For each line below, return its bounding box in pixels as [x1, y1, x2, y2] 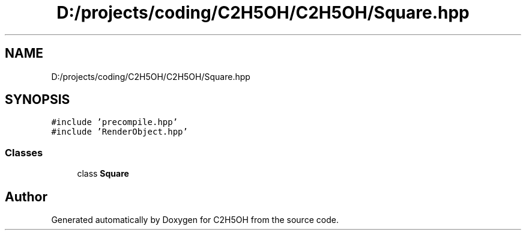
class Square [77, 168, 129, 179]
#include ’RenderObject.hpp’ [51, 127, 188, 137]
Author [5, 189, 47, 204]
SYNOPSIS [5, 92, 70, 108]
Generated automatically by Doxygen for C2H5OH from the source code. [51, 215, 339, 225]
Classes [5, 146, 43, 159]
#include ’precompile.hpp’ [51, 117, 178, 127]
